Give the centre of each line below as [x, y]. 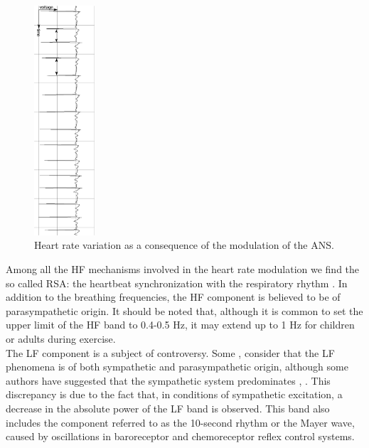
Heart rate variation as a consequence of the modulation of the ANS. [184, 245]
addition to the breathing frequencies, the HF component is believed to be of [173, 297]
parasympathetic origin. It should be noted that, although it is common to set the [184, 310]
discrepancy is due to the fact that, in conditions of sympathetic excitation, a [174, 394]
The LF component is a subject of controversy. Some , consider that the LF [170, 352]
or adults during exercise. [61, 338]
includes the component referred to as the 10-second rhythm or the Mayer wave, [180, 422]
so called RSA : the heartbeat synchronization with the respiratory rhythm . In [177, 283]
